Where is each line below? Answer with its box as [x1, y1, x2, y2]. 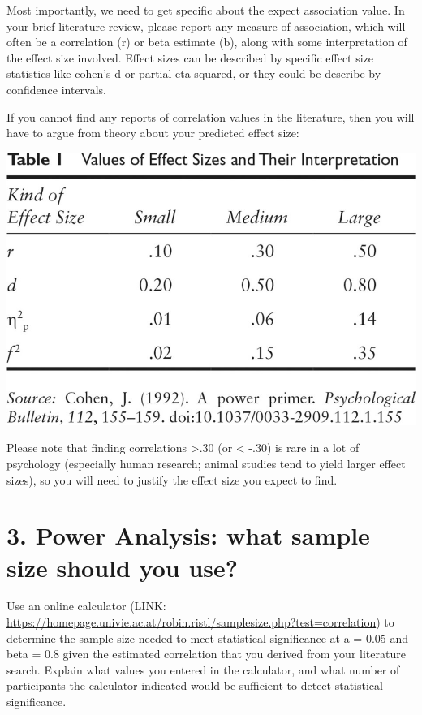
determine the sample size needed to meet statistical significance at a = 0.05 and [6, 629, 409, 646]
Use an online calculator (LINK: [6, 597, 166, 614]
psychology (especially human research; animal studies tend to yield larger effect [6, 454, 406, 472]
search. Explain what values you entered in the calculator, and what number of [6, 661, 400, 678]
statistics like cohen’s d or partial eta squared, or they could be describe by [6, 65, 381, 82]
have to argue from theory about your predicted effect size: [6, 124, 299, 141]
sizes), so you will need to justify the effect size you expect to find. [6, 471, 338, 488]
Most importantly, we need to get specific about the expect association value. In [6, 2, 405, 18]
